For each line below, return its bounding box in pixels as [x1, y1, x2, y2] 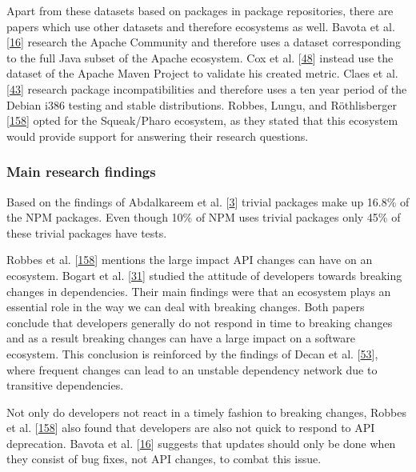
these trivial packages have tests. [6, 224, 167, 241]
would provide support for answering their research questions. [6, 127, 309, 144]
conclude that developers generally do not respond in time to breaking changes [6, 314, 393, 330]
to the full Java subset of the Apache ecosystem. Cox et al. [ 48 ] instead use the [6, 49, 394, 66]
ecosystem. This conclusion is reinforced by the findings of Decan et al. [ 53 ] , [6, 345, 378, 362]
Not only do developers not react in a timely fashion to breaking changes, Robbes [6, 403, 406, 420]
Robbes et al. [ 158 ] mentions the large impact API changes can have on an [6, 251, 373, 268]
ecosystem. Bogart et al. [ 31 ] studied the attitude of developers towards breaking [6, 266, 402, 283]
